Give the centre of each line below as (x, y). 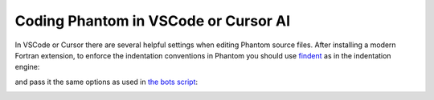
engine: (27, 67)
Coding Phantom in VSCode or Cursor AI (153, 21)
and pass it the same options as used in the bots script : (106, 82)
